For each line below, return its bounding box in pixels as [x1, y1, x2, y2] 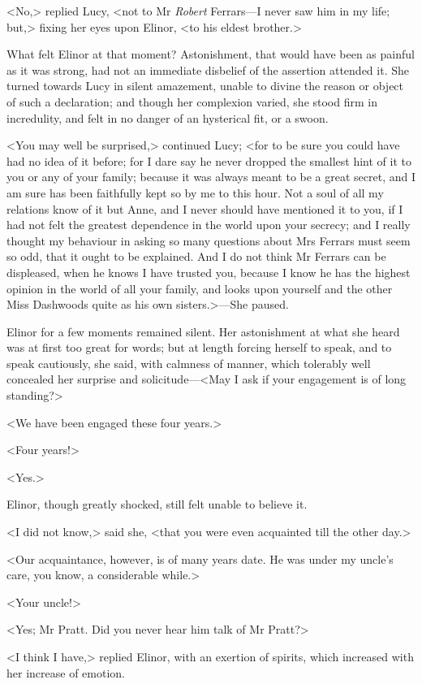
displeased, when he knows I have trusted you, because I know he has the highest [6, 263, 411, 280]
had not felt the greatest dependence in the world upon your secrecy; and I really [6, 216, 411, 233]
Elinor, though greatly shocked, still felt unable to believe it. [6, 496, 308, 513]
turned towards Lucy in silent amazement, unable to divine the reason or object [6, 77, 404, 94]
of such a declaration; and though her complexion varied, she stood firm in [6, 93, 377, 110]
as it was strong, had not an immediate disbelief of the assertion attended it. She [6, 61, 409, 78]
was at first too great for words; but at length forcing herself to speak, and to [6, 339, 392, 356]
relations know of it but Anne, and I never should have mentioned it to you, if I [6, 200, 403, 217]
